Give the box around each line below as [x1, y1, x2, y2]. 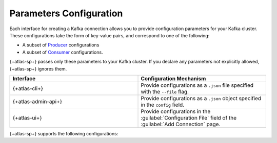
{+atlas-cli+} [12, 85, 44, 92]
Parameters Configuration [9, 8, 123, 19]
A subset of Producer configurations [22, 42, 100, 48]
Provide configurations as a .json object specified [141, 94, 262, 102]
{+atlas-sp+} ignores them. [9, 65, 67, 71]
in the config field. [141, 101, 185, 108]
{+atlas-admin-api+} [12, 98, 63, 105]
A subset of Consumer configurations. [22, 49, 103, 55]
